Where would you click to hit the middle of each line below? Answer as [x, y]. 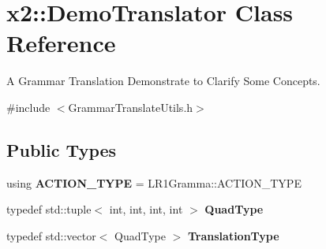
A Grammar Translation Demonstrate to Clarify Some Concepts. [163, 81]
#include [28, 107]
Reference [61, 43]
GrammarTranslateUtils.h [131, 107]
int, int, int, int [146, 209]
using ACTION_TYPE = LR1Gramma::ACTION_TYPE [154, 182]
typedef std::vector [51, 235]
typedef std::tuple [49, 209]
